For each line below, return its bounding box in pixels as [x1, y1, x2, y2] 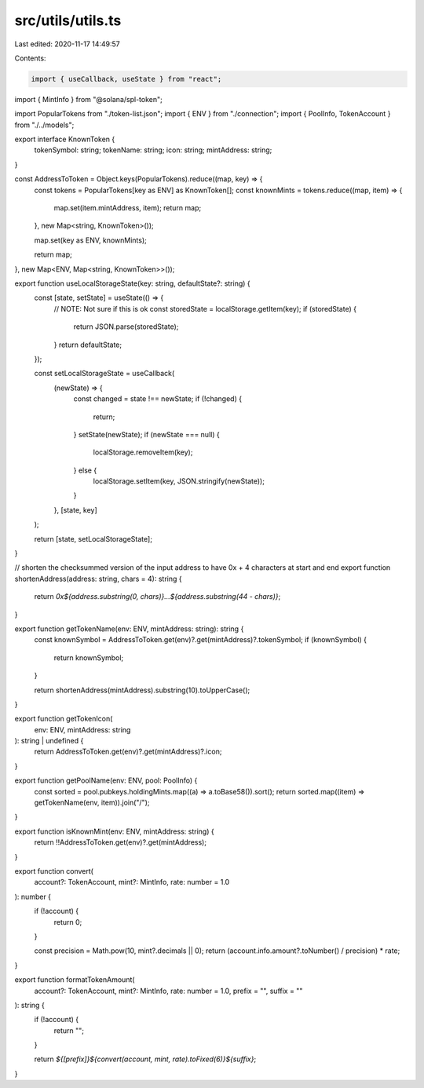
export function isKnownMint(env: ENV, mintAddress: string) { [14, 827, 215, 836]
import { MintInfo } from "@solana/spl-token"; [14, 94, 163, 104]
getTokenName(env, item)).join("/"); [34, 798, 150, 808]
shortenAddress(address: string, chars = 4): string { [14, 574, 182, 583]
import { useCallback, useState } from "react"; [31, 75, 222, 83]
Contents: [14, 53, 46, 63]
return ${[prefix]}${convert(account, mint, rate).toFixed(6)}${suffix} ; [34, 1054, 257, 1064]
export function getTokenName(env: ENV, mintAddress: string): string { [14, 624, 244, 633]
